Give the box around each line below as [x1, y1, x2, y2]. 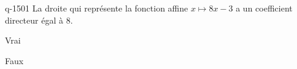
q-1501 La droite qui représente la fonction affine [5, 2, 188, 14]
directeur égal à [5, 13, 63, 26]
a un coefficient [236, 2, 293, 14]
